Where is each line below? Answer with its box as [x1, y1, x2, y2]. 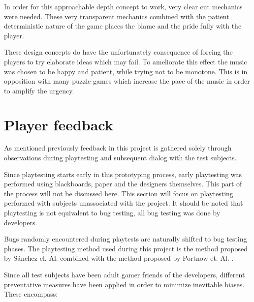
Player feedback [4, 114, 113, 134]
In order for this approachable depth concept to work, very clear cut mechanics [4, 1, 243, 11]
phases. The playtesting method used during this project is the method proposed [4, 243, 248, 253]
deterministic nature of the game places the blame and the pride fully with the [4, 21, 242, 31]
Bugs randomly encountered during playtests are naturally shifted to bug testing [4, 234, 247, 244]
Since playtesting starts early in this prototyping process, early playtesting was [4, 169, 242, 179]
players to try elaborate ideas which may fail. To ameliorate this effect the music [4, 56, 247, 66]
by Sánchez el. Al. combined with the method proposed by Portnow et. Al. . [4, 253, 234, 263]
